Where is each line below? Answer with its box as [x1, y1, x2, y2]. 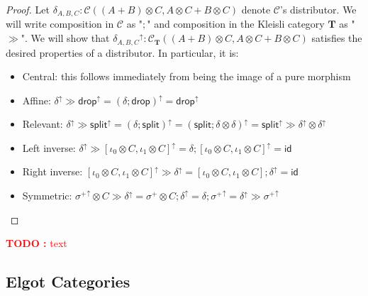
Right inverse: [22, 164, 83, 179]
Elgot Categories [6, 270, 130, 292]
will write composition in [6, 16, 114, 31]
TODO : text [6, 236, 67, 251]
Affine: [22, 92, 51, 107]
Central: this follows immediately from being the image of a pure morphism [22, 69, 351, 84]
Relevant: [22, 116, 63, 131]
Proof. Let [6, 2, 50, 16]
